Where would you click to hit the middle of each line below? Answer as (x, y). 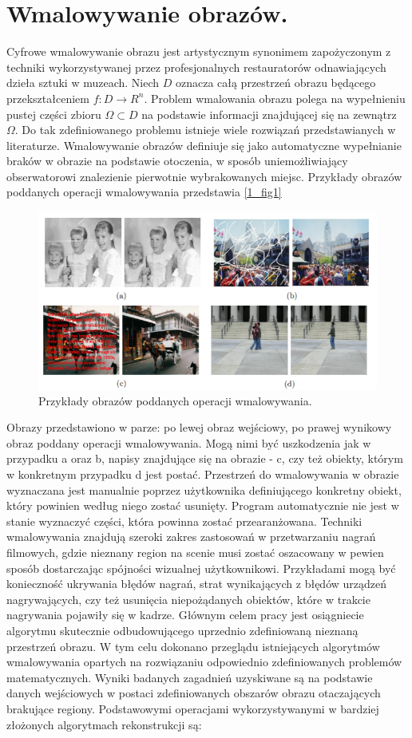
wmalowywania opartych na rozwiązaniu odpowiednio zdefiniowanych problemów (204, 662)
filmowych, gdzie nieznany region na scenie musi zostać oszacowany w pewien (195, 552)
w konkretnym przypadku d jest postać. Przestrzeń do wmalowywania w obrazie (203, 474)
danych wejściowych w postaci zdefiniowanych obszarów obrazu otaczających (194, 693)
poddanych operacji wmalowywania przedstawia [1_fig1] (144, 192)
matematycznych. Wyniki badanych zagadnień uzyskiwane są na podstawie (190, 677)
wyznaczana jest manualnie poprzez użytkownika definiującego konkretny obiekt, (204, 489)
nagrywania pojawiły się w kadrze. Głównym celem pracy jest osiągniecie (185, 615)
